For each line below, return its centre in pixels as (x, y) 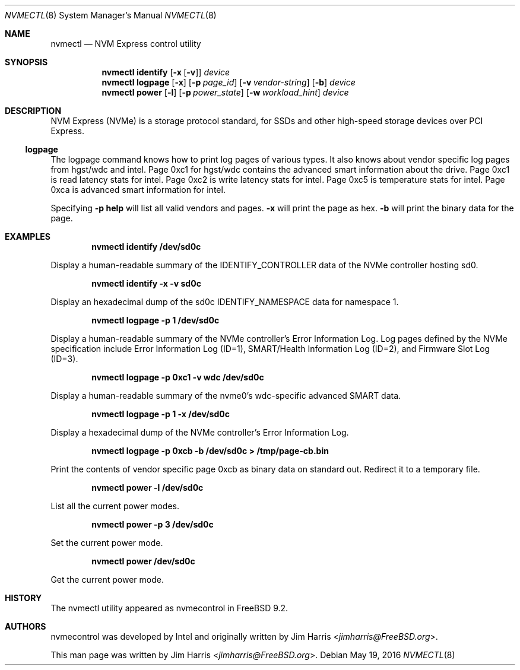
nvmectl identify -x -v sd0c (146, 283)
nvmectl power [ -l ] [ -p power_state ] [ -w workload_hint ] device (225, 92)
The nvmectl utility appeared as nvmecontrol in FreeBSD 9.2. (169, 608)
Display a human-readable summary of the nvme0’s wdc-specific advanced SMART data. (226, 396)
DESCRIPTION (33, 111)
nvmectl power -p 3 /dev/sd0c (153, 524)
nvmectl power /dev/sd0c (143, 561)
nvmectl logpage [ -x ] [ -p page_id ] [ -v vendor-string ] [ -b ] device (229, 82)
